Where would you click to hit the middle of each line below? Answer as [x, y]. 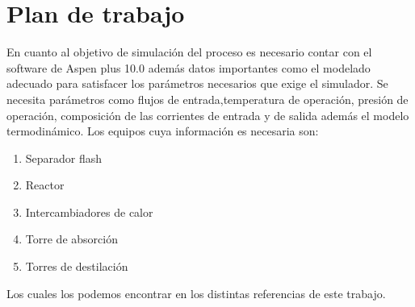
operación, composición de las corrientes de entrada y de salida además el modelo [208, 115]
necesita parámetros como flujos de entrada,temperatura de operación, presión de [207, 99]
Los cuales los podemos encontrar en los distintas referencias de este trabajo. [196, 293]
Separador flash [64, 158]
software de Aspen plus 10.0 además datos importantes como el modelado [189, 67]
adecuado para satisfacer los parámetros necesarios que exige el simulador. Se [197, 83]
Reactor [45, 185]
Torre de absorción [71, 239]
